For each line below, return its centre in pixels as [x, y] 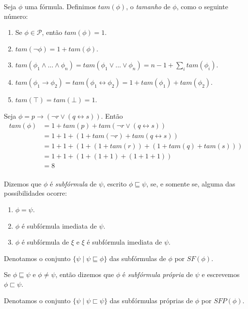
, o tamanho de [148, 6]
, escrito [115, 183]
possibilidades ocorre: [36, 193]
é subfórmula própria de [158, 274]
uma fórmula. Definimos [60, 6]
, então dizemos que [85, 274]
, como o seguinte [202, 6]
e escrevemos [221, 274]
